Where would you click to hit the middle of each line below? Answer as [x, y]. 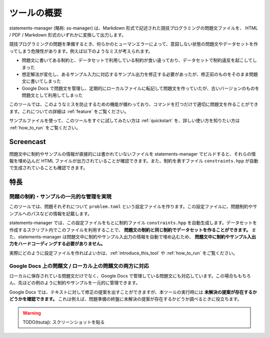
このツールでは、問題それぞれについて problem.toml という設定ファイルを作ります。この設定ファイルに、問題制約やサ [133, 206]
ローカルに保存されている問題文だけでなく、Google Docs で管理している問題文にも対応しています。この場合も [123, 275]
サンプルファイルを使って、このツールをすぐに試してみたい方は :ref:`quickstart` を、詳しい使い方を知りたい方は [124, 120]
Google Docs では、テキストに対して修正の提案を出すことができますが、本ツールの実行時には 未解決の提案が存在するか [133, 292]
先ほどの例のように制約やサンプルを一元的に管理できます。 [79, 283]
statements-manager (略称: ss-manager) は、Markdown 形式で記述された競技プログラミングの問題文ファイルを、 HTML [133, 28]
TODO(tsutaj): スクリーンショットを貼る [64, 322]
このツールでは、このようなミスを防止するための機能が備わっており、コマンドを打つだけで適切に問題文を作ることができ [134, 104]
